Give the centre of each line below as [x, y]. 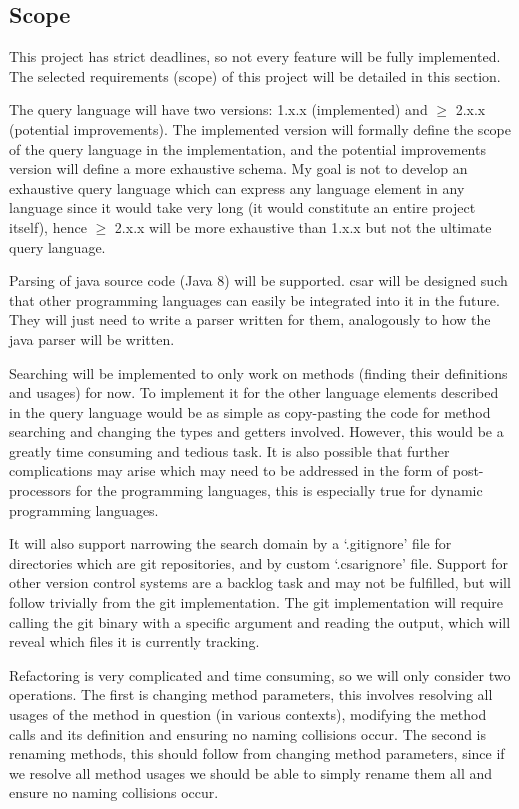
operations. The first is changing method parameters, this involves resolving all [251, 694]
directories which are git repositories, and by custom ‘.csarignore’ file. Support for [258, 562]
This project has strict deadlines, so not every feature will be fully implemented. [255, 56]
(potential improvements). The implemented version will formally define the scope [260, 128]
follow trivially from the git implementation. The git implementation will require [256, 602]
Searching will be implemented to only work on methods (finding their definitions [258, 372]
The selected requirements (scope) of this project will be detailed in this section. [255, 75]
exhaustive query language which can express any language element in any [237, 187]
